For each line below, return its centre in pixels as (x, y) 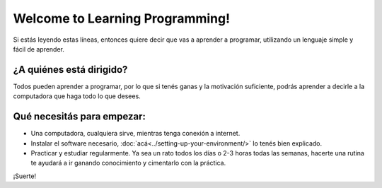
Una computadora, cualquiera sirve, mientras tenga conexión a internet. (135, 134)
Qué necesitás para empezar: (80, 117)
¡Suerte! (25, 176)
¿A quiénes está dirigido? (70, 70)
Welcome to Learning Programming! (121, 18)
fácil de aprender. (39, 49)
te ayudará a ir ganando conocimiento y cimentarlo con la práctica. (128, 163)
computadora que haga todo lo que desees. (77, 96)
